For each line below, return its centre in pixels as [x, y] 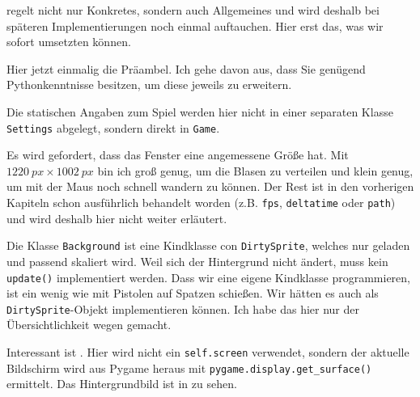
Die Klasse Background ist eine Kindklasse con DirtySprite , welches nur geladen [208, 245]
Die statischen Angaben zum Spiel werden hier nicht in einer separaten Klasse [200, 111]
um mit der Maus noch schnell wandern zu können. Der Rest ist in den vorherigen [210, 186]
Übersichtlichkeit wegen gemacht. [89, 325]
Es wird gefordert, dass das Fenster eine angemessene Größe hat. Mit [178, 155]
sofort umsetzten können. [69, 42]
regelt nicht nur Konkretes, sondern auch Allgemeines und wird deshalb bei [193, 10]
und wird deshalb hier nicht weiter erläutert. [117, 218]
